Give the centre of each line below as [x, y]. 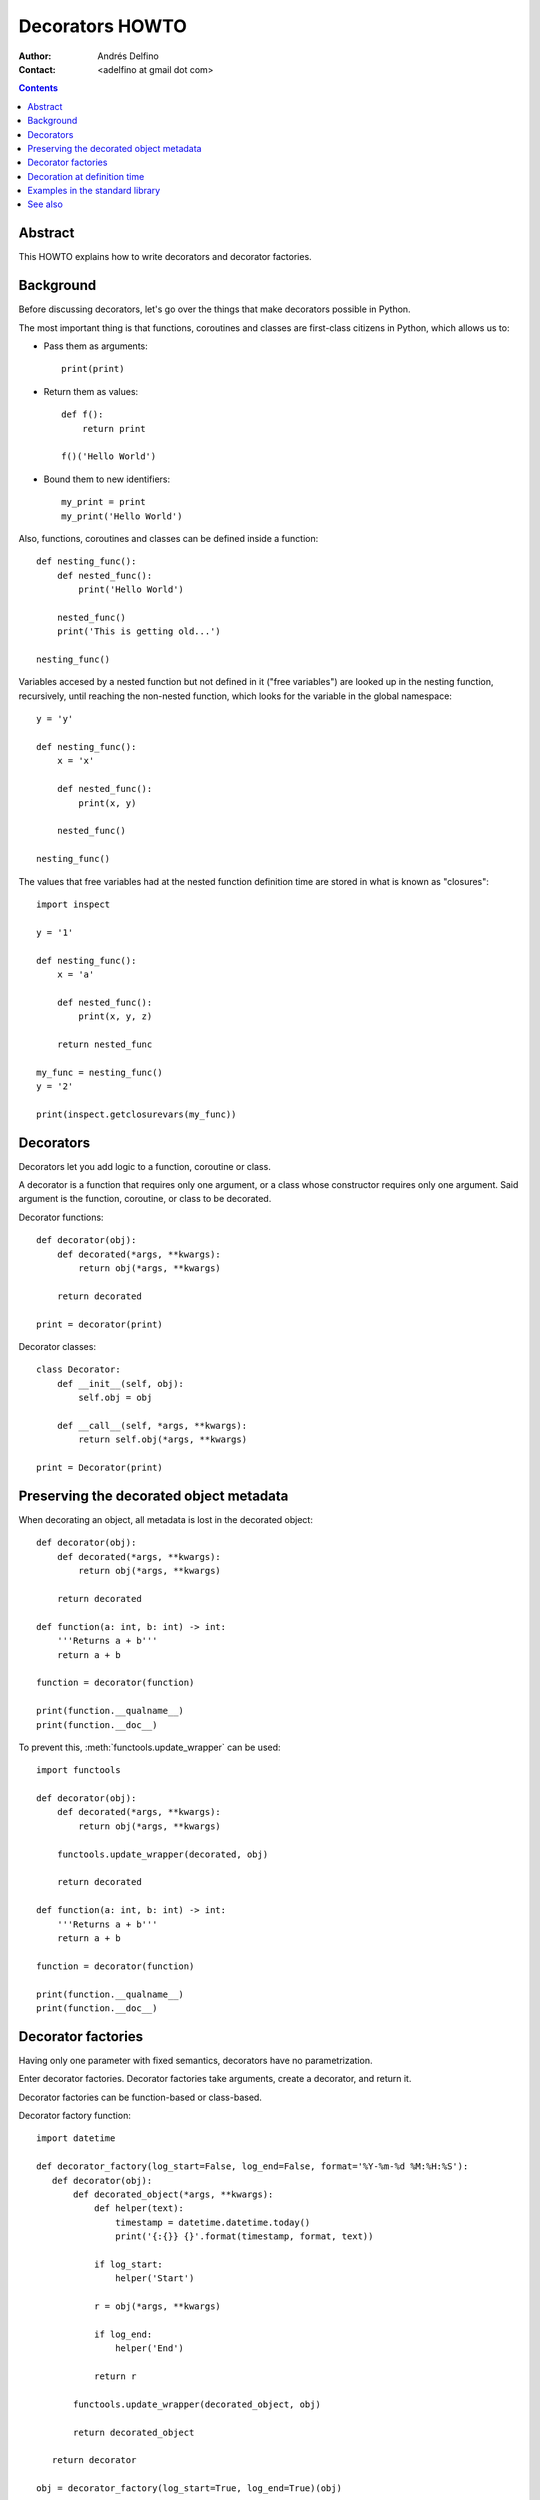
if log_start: [128, 2264]
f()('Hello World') [109, 456]
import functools [78, 1770]
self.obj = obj [115, 1398]
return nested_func [104, 1044]
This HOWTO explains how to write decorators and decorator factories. [165, 257]
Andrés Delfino [128, 56]
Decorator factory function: [75, 2115]
